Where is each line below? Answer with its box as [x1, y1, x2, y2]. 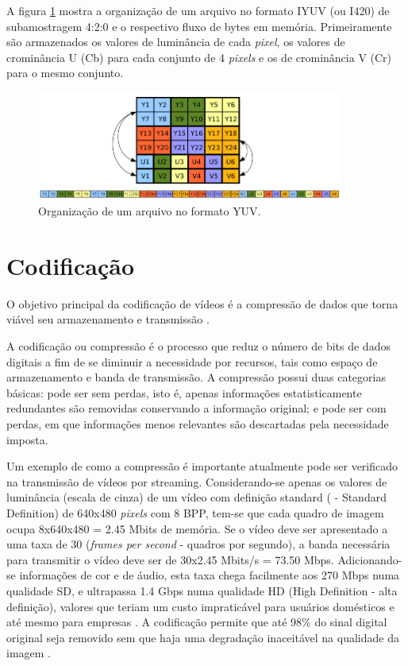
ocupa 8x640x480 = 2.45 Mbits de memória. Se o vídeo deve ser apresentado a [6, 520, 388, 536]
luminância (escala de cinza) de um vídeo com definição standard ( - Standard [6, 489, 387, 505]
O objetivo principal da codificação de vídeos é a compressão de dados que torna [6, 295, 398, 312]
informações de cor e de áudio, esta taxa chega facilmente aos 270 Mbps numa [19, 567, 400, 583]
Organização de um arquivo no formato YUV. [38, 203, 261, 219]
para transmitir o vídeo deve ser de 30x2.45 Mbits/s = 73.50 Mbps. [6, 551, 334, 567]
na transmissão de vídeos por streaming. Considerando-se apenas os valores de [6, 473, 387, 490]
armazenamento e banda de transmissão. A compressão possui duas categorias [6, 369, 386, 385]
